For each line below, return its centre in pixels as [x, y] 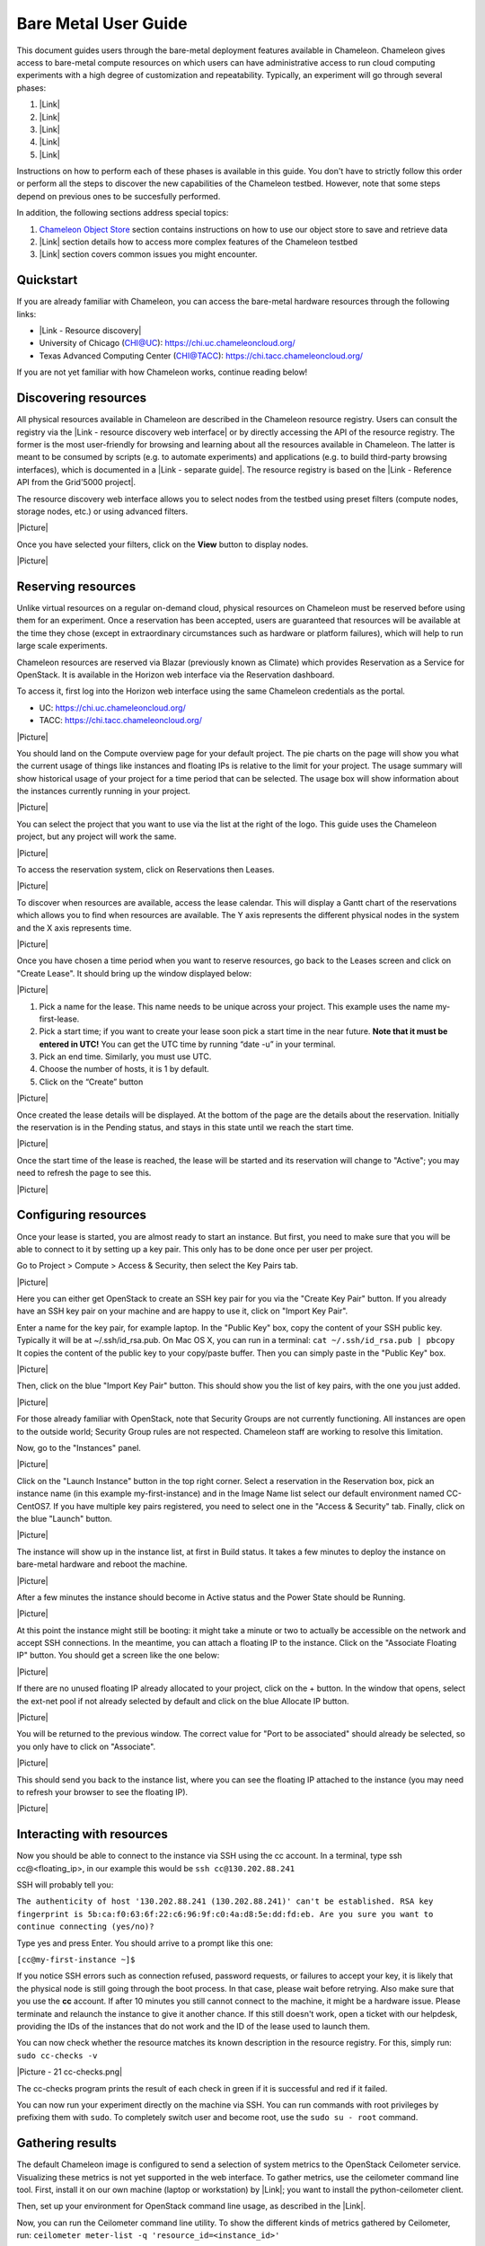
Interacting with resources [92, 1834]
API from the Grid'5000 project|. [76, 482]
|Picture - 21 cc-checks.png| [70, 2072]
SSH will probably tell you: [65, 1885]
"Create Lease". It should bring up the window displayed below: [134, 973]
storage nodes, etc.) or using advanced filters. [102, 511]
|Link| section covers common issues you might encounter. [148, 254]
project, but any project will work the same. [97, 836]
